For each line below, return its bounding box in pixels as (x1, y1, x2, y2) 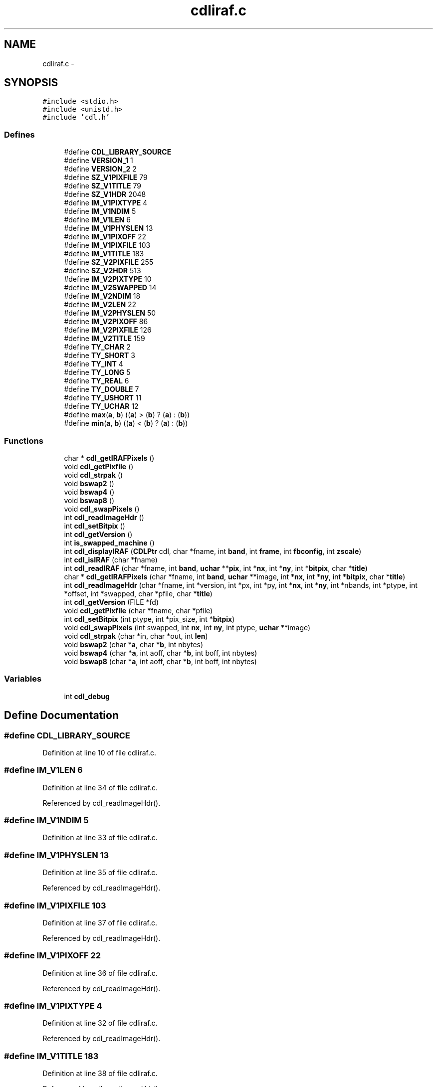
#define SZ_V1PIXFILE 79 (64, 173, 148, 182)
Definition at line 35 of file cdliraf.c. (42, 868, 158, 877)
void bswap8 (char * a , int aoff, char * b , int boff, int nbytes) (64, 657, 257, 666)
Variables (4, 674, 42, 684)
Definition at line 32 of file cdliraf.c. (42, 1019, 158, 1028)
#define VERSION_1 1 (64, 156, 133, 165)
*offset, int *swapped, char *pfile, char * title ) (64, 589, 213, 598)
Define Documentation (4, 709, 119, 722)
